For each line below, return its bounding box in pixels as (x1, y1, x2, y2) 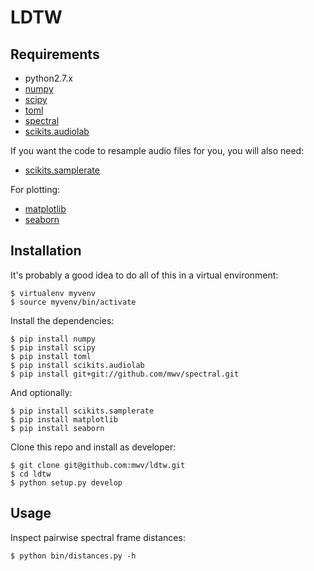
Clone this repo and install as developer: (10, 441, 177, 453)
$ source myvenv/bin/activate (10, 297, 137, 307)
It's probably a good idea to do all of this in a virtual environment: (10, 269, 279, 281)
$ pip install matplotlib (10, 414, 118, 425)
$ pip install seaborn (10, 423, 105, 433)
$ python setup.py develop (10, 477, 123, 488)
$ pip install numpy (10, 334, 97, 344)
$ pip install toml (10, 351, 92, 361)
